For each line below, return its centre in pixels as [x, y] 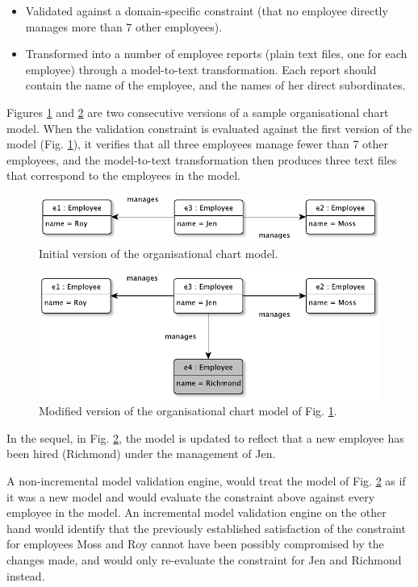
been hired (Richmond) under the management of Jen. [141, 454]
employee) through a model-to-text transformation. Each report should [201, 69]
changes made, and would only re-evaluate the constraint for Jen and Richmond [204, 560]
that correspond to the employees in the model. [123, 175]
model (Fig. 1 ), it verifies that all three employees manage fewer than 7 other [197, 144]
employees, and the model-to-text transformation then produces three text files [202, 159]
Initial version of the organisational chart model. [159, 253]
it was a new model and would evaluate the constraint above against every [191, 496]
